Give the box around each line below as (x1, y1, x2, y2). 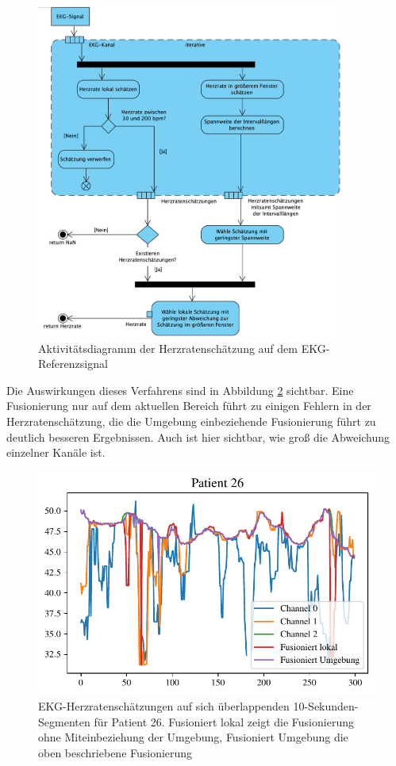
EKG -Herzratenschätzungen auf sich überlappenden (38, 697, 290, 714)
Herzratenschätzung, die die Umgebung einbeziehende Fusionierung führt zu (6, 412, 376, 429)
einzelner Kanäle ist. (6, 444, 106, 461)
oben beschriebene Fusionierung (38, 744, 193, 760)
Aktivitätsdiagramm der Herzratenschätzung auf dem (38, 339, 298, 356)
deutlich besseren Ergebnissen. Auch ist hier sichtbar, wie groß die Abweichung (6, 428, 390, 445)
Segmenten (38, 713, 90, 730)
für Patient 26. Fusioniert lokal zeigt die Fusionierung (94, 713, 354, 730)
